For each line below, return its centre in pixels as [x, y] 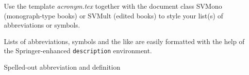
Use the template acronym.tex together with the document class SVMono [113, 6]
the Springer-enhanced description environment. [78, 51]
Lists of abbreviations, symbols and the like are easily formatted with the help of [124, 41]
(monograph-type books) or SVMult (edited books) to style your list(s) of [114, 15]
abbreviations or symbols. [42, 25]
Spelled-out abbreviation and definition [62, 67]
